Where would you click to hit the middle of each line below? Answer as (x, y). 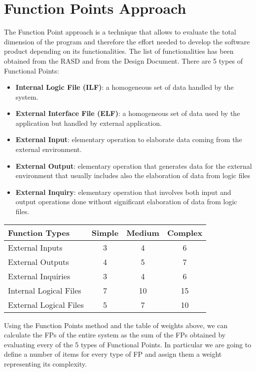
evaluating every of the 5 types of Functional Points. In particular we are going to (128, 344)
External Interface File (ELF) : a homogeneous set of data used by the (128, 113)
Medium (143, 232)
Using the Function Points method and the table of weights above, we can (116, 325)
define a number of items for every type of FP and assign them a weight (113, 354)
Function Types (39, 232)
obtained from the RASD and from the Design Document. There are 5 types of (124, 60)
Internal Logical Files (45, 290)
